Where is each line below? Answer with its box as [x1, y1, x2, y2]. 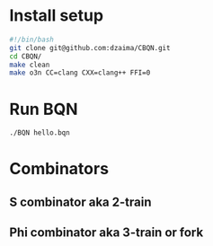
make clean [9, 60, 50, 69]
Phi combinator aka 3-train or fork [9, 225, 204, 241]
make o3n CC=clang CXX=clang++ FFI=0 [9, 68, 151, 77]
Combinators [9, 159, 110, 180]
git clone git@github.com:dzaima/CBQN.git [9, 43, 171, 52]
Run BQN [9, 99, 78, 119]
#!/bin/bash [9, 35, 54, 44]
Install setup [9, 5, 104, 26]
